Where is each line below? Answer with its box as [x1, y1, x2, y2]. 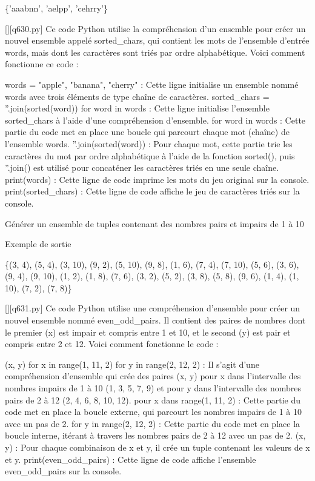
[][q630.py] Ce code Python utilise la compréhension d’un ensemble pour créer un [5, 22, 306, 35]
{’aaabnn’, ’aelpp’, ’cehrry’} [5, 2, 108, 14]
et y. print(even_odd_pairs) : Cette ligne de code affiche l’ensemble [5, 453, 256, 465]
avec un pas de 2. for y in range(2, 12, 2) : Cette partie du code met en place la [5, 417, 300, 430]
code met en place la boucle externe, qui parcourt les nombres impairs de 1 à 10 [5, 405, 302, 418]
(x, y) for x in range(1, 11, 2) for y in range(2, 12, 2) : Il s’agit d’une [5, 357, 259, 370]
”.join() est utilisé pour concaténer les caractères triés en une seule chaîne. [5, 161, 279, 174]
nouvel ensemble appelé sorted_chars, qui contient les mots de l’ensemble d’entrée [5, 34, 310, 47]
